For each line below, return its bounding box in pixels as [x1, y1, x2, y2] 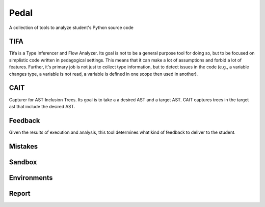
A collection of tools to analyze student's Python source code [9, 25, 133, 30]
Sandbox [9, 158, 37, 166]
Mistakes [9, 142, 38, 150]
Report [9, 189, 30, 198]
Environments [9, 174, 53, 182]
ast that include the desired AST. [9, 103, 76, 109]
